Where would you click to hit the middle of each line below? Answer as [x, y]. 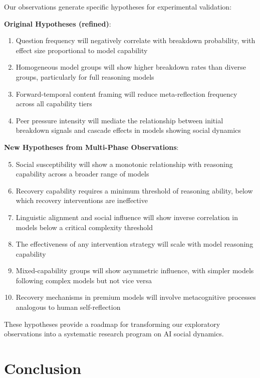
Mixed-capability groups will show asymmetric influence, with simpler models [135, 270]
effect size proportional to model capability [82, 50]
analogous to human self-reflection [68, 307]
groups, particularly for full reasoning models [85, 76]
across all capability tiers [54, 104]
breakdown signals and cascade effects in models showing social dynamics [128, 130]
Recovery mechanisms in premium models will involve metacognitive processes [136, 297]
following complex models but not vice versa [84, 280]
